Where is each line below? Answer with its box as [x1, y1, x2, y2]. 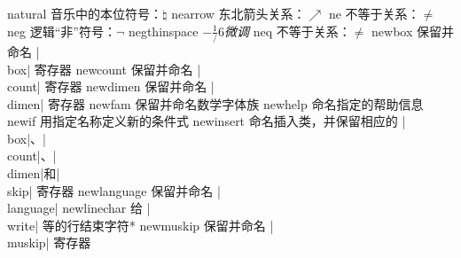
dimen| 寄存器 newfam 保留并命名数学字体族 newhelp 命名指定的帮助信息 [7, 94, 424, 113]
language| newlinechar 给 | [7, 199, 151, 217]
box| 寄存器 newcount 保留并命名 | [7, 59, 201, 78]
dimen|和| [7, 164, 60, 183]
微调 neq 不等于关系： [224, 21, 351, 40]
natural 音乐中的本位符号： [7, 4, 163, 22]
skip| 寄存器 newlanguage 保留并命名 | [7, 181, 221, 199]
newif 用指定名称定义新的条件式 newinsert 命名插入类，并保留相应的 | [7, 112, 406, 130]
